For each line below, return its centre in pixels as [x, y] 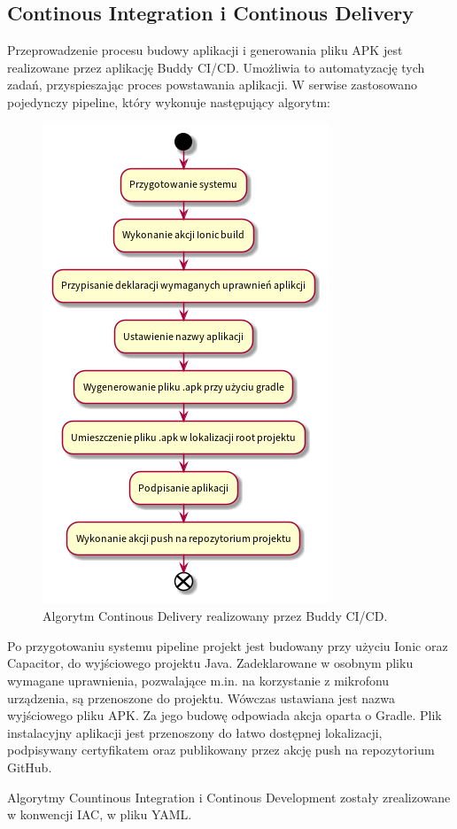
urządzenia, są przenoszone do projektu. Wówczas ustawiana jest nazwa [201, 697]
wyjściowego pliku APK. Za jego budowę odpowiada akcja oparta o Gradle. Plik [225, 715]
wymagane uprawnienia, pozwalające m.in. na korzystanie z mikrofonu [198, 680]
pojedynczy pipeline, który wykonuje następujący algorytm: [169, 101]
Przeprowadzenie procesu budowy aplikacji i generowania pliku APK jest [205, 50]
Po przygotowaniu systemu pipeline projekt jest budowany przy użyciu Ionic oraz [228, 645]
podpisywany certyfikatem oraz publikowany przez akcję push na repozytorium [221, 750]
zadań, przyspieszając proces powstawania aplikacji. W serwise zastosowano [213, 85]
